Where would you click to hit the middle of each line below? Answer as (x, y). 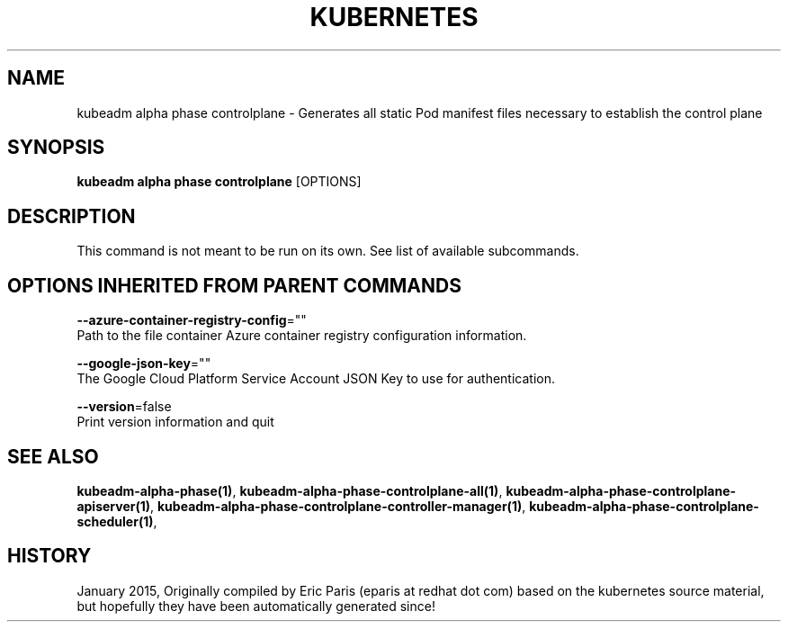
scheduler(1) (115, 521)
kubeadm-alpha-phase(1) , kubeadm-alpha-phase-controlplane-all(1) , (290, 490)
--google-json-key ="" (144, 364)
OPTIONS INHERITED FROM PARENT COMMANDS (234, 285)
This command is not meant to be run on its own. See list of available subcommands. (328, 251)
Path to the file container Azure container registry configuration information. (302, 336)
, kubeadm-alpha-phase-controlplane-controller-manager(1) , (338, 506)
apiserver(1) (114, 506)
